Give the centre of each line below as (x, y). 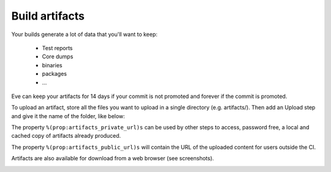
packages (55, 74)
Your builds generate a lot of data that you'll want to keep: (84, 34)
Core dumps (58, 57)
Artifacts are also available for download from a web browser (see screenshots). (113, 159)
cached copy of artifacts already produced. (66, 136)
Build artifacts (48, 16)
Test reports (57, 48)
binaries (52, 65)
